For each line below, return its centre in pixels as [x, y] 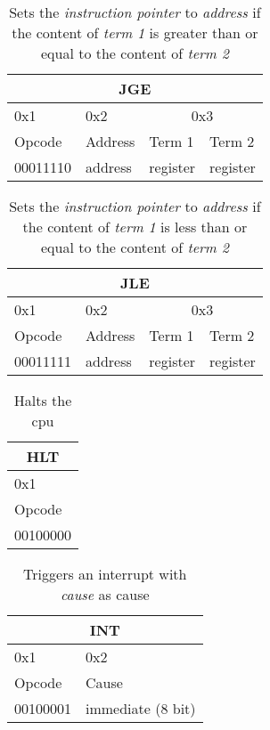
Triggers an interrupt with [105, 574]
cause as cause [105, 594]
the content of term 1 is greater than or [135, 32]
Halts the [43, 400]
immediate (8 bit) [141, 708]
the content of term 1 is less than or [135, 227]
